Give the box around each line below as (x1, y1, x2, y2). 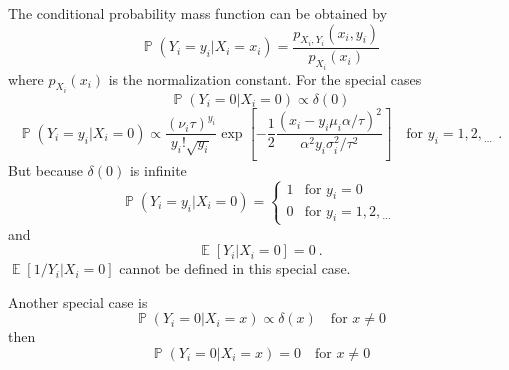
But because (8, 159, 83, 180)
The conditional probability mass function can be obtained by (8, 3, 388, 23)
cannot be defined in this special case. (119, 258, 351, 279)
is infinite (129, 159, 187, 180)
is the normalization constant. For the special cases (108, 68, 422, 89)
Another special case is (8, 291, 148, 312)
